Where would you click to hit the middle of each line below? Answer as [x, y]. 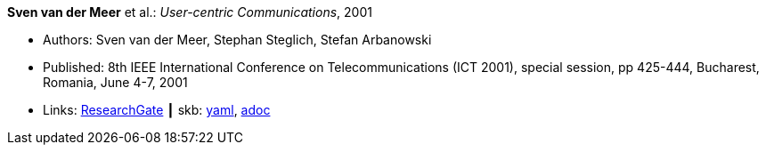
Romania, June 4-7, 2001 [115, 82]
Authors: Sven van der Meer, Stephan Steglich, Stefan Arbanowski [237, 40]
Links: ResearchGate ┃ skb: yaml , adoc [157, 110]
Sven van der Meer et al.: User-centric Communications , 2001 [190, 12]
